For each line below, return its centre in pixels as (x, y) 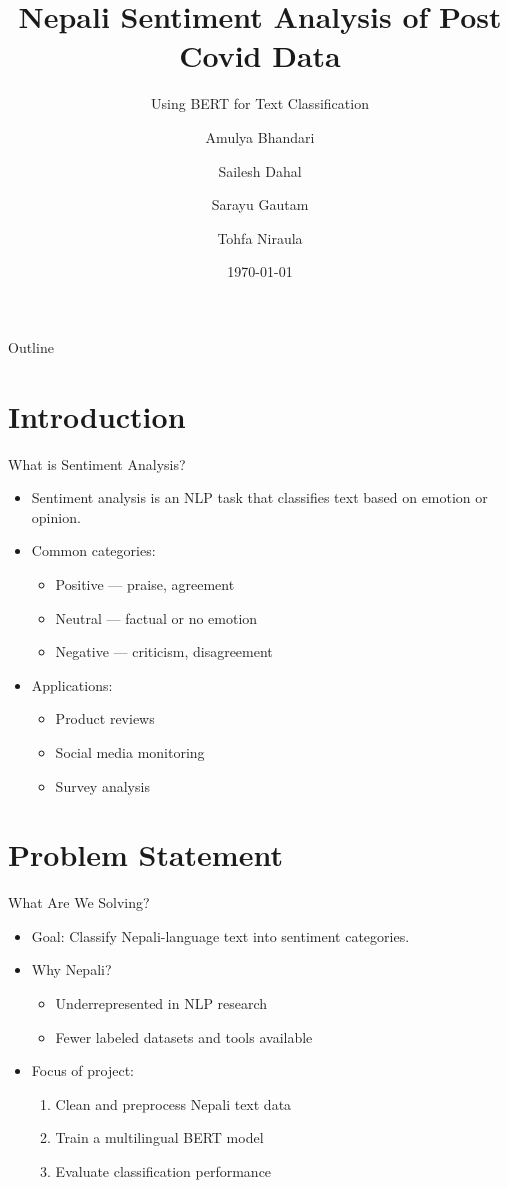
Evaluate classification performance (163, 1171)
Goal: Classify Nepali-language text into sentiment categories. (220, 935)
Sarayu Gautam (260, 204)
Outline (31, 346)
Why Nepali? (71, 969)
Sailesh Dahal (260, 170)
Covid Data (260, 55)
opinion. (56, 516)
